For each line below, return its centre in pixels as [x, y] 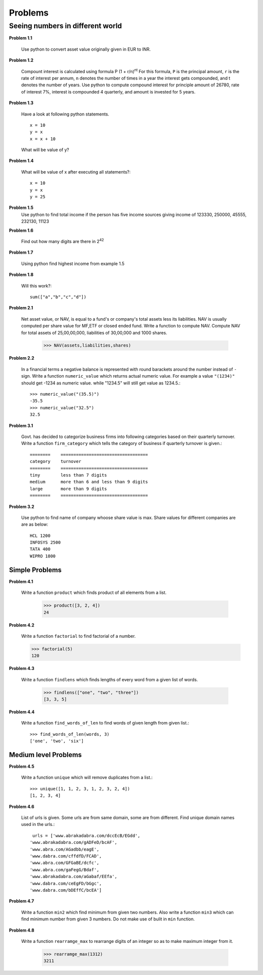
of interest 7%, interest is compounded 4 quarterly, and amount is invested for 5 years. [108, 92]
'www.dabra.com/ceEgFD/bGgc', [66, 883]
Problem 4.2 [22, 625]
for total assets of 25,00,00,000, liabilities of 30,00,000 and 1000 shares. [94, 333]
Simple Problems [35, 570]
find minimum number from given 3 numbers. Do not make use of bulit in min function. [108, 919]
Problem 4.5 [22, 766]
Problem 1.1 [21, 38]
